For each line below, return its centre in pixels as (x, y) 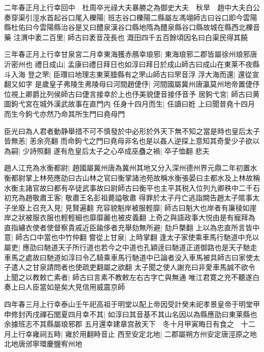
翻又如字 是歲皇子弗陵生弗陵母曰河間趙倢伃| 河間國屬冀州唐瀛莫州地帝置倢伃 (132, 84)
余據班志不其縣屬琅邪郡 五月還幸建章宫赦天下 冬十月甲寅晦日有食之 (119, 324)
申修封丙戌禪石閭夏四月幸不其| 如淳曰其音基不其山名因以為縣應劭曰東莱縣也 (131, 314)
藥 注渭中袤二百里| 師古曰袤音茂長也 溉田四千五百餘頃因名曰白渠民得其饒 (126, 37)
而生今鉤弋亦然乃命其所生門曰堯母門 (64, 113)
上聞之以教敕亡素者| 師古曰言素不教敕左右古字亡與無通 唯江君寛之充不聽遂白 (132, 277)
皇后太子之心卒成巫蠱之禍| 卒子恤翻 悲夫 (142, 150)
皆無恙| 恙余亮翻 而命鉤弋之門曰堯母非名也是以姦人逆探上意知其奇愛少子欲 (128, 141)
